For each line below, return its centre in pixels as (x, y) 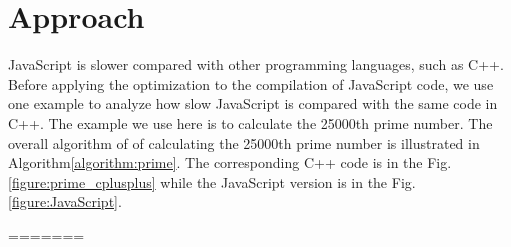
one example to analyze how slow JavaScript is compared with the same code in (253, 103)
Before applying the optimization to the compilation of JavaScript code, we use (251, 83)
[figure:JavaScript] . (65, 201)
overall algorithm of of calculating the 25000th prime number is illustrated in (244, 142)
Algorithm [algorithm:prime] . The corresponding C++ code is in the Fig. (230, 162)
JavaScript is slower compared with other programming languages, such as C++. (256, 64)
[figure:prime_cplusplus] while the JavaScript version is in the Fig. (212, 181)
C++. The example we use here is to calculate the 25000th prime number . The (250, 122)
